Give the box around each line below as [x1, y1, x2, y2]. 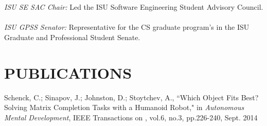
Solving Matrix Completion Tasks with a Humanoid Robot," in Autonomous [4, 102, 244, 113]
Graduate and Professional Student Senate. [4, 31, 140, 42]
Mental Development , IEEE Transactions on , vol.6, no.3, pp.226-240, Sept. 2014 [4, 112, 258, 122]
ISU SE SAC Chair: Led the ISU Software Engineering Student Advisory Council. [4, 2, 263, 12]
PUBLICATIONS [4, 62, 132, 83]
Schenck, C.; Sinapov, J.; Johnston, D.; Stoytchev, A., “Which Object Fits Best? [4, 92, 259, 102]
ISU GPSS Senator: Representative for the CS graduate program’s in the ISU [4, 22, 250, 32]
